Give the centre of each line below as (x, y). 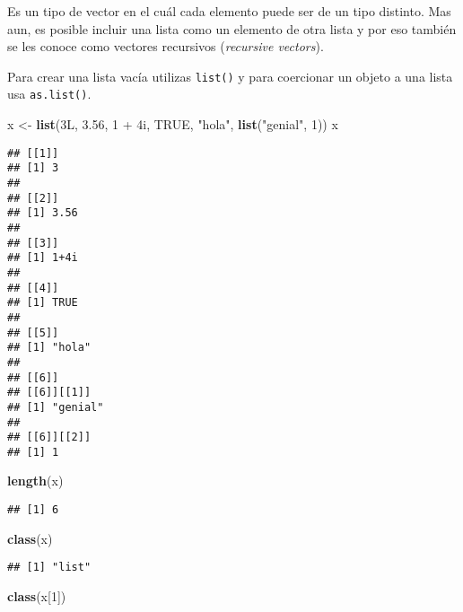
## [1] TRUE (43, 303)
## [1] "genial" (56, 407)
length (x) (35, 481)
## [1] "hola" (49, 348)
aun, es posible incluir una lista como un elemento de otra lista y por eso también (232, 28)
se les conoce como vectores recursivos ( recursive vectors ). (166, 46)
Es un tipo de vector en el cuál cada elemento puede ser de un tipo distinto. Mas (229, 11)
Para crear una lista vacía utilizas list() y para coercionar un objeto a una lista (230, 76)
